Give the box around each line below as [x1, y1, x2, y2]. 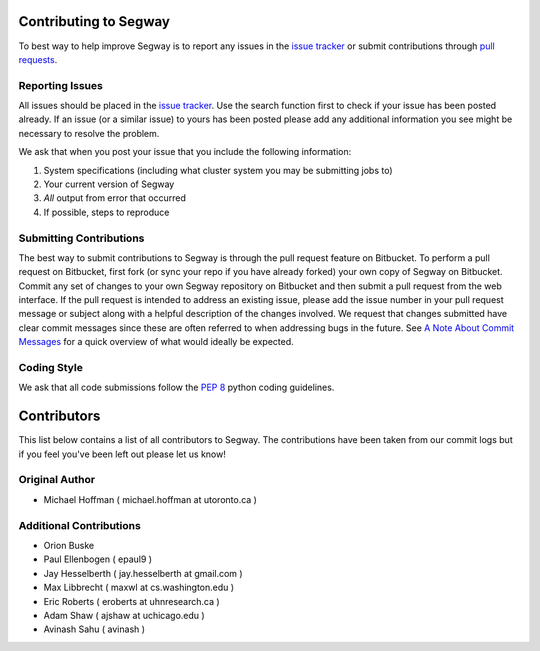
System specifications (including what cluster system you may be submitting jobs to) [43, 164, 394, 176]
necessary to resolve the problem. [18, 127, 160, 139]
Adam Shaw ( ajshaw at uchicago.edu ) [43, 609, 205, 621]
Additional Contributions [18, 518, 142, 532]
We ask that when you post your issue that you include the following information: [18, 146, 352, 158]
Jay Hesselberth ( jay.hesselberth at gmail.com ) [43, 567, 244, 579]
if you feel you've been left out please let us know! [18, 448, 227, 460]
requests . [18, 53, 58, 65]
